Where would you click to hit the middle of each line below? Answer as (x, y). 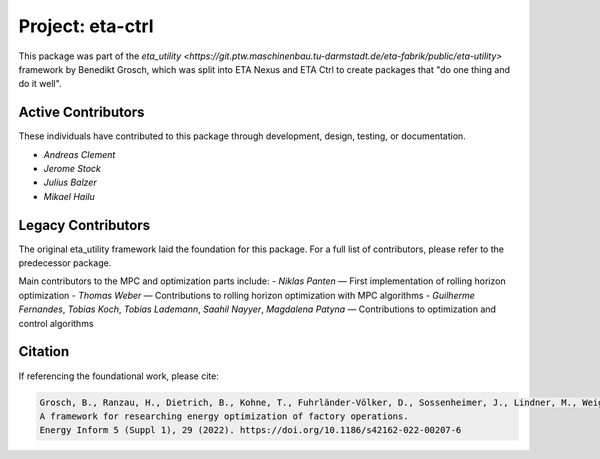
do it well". (40, 84)
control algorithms (56, 323)
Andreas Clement (79, 154)
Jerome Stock (72, 169)
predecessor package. (65, 263)
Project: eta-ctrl (86, 26)
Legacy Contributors (84, 225)
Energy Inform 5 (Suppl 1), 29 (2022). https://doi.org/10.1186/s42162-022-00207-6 (250, 430)
